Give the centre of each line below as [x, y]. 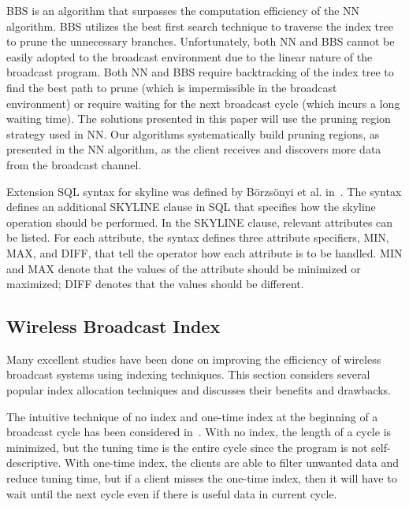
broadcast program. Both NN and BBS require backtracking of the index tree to [200, 72]
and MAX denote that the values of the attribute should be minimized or [184, 268]
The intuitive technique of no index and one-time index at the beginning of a [192, 416]
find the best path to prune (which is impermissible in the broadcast [172, 87]
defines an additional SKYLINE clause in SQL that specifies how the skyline [191, 207]
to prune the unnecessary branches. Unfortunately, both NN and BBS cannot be [201, 41]
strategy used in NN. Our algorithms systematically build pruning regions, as [193, 133]
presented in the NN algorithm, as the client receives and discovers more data [194, 149]
